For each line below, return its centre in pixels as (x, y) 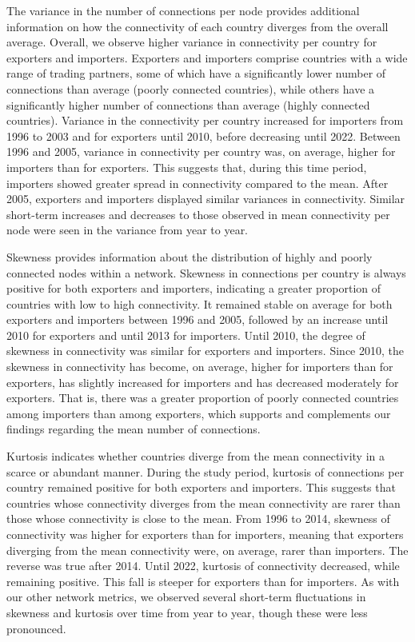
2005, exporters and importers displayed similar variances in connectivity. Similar (206, 199)
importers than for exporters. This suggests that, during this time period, (187, 167)
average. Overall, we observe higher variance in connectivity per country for (192, 42)
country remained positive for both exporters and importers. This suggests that (201, 487)
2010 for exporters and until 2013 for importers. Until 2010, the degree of (186, 335)
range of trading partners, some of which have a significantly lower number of (196, 73)
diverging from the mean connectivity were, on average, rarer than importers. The (207, 550)
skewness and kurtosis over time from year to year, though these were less (187, 612)
